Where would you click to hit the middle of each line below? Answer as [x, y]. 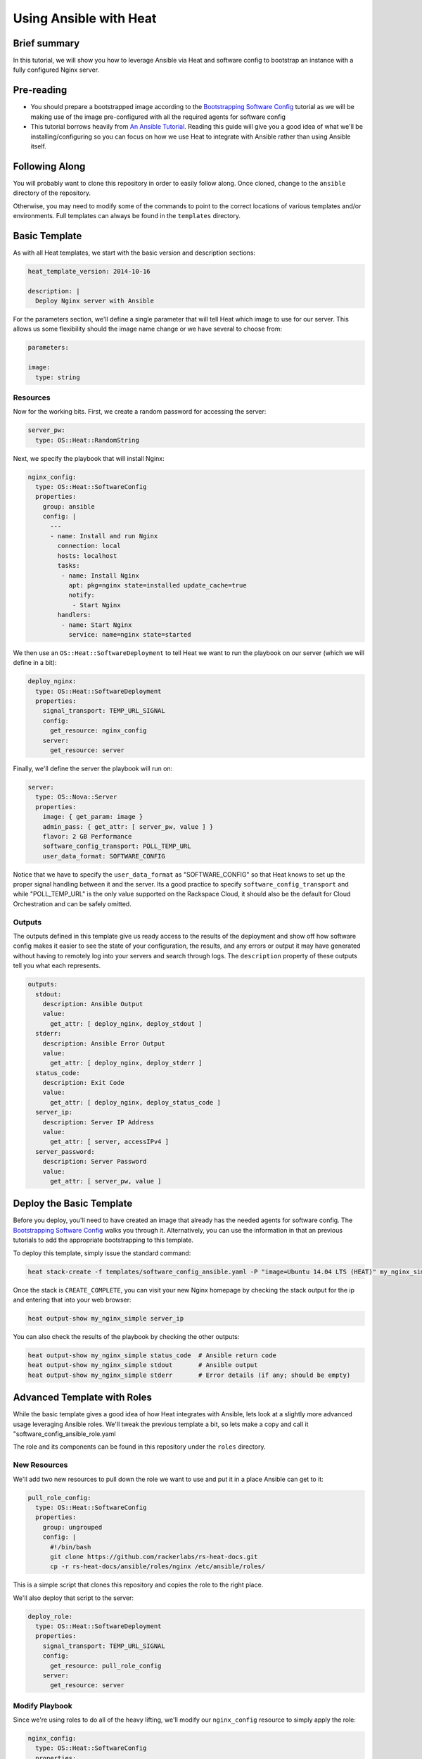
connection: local [89, 546]
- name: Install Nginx [100, 576]
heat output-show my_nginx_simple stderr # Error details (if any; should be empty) [189, 1375]
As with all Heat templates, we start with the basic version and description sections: [134, 253]
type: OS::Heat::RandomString [88, 440]
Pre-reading [40, 90]
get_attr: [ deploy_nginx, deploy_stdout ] [126, 1023]
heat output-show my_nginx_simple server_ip [106, 1318]
